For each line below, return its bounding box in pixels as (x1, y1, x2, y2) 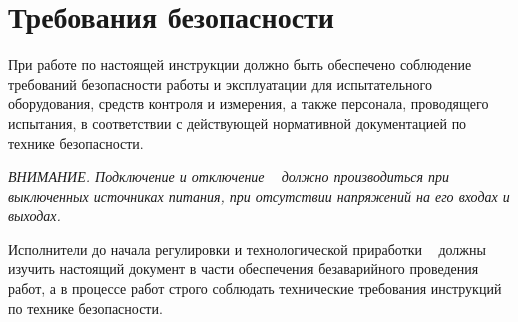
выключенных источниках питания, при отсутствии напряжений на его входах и (8, 185, 510, 206)
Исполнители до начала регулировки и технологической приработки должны (8, 238, 486, 259)
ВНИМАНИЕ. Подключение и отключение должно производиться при (8, 166, 450, 187)
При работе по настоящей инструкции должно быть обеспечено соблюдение (8, 54, 472, 75)
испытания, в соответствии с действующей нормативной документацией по (8, 112, 467, 133)
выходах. (8, 205, 61, 226)
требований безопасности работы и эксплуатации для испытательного (8, 73, 432, 94)
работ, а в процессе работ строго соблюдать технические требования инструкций (8, 278, 502, 299)
